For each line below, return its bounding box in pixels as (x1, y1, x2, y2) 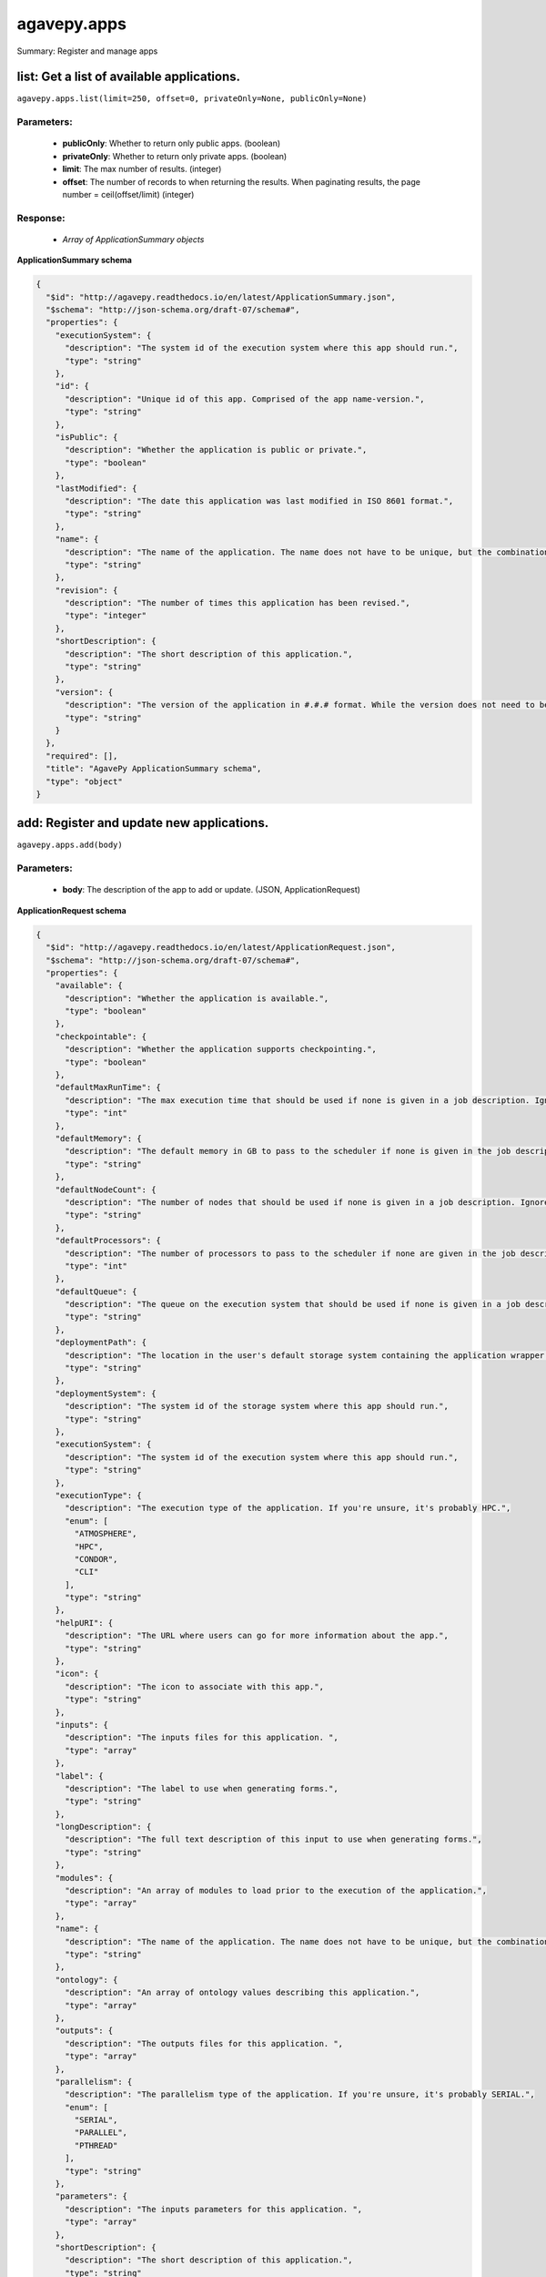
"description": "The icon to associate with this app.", (65, 1681, 325, 1691)
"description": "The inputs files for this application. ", (65, 1732, 339, 1743)
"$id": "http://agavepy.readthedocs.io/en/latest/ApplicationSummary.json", (45, 291, 396, 302)
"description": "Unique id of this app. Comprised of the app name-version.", (65, 393, 425, 404)
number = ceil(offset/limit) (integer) (62, 189, 195, 199)
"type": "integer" (65, 610, 147, 621)
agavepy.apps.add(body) (16, 840, 123, 851)
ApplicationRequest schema (16, 904, 126, 915)
